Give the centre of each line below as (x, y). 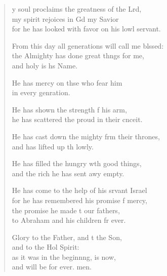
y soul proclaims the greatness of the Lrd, (77, 9)
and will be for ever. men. (52, 267)
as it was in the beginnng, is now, (64, 257)
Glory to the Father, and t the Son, (67, 237)
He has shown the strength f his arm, (69, 109)
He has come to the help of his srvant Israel (79, 190)
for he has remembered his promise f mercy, (79, 200)
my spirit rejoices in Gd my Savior (65, 18)
